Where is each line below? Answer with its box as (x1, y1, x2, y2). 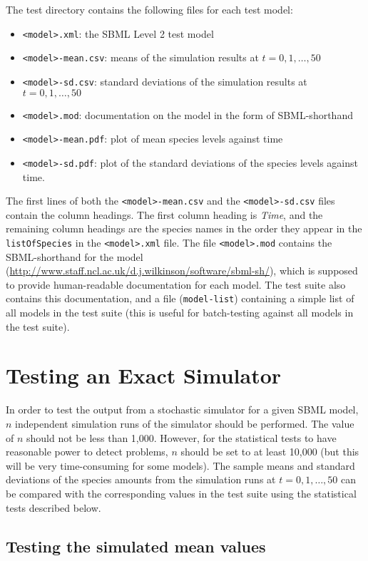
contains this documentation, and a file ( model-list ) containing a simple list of (6, 291, 354, 306)
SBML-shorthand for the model (6, 249, 143, 264)
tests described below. (6, 500, 101, 515)
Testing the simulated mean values (6, 535, 266, 557)
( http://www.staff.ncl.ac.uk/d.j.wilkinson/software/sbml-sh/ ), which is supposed (6, 263, 358, 278)
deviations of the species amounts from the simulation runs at (6, 472, 276, 487)
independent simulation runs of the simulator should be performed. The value (15, 416, 354, 431)
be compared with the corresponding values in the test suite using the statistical (6, 485, 357, 500)
